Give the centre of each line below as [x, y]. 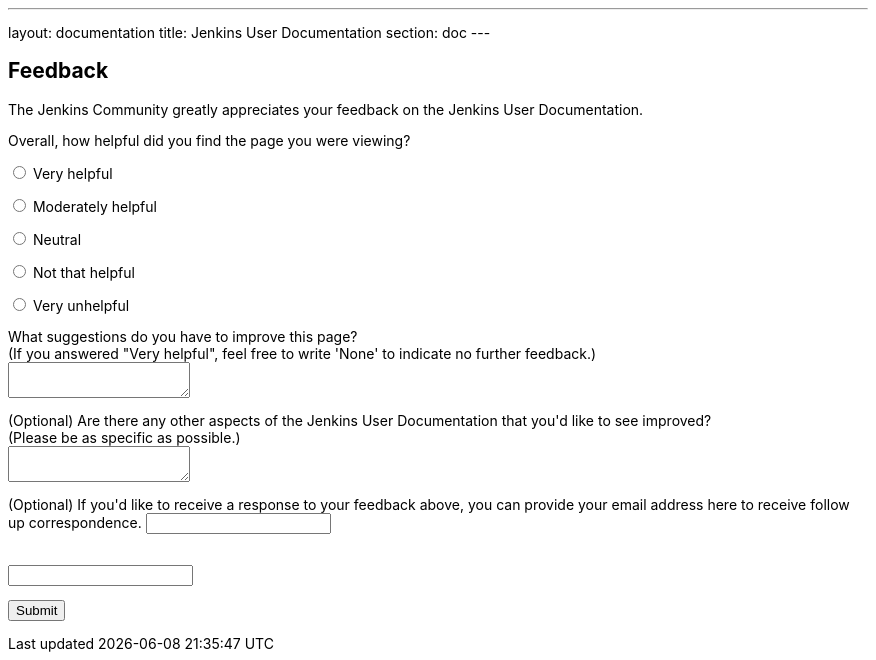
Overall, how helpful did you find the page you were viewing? [209, 140]
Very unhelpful [81, 305]
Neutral [57, 239]
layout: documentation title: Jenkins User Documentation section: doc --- [249, 32]
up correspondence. [75, 522]
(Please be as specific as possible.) [124, 437]
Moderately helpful [94, 206]
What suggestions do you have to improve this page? [183, 336]
